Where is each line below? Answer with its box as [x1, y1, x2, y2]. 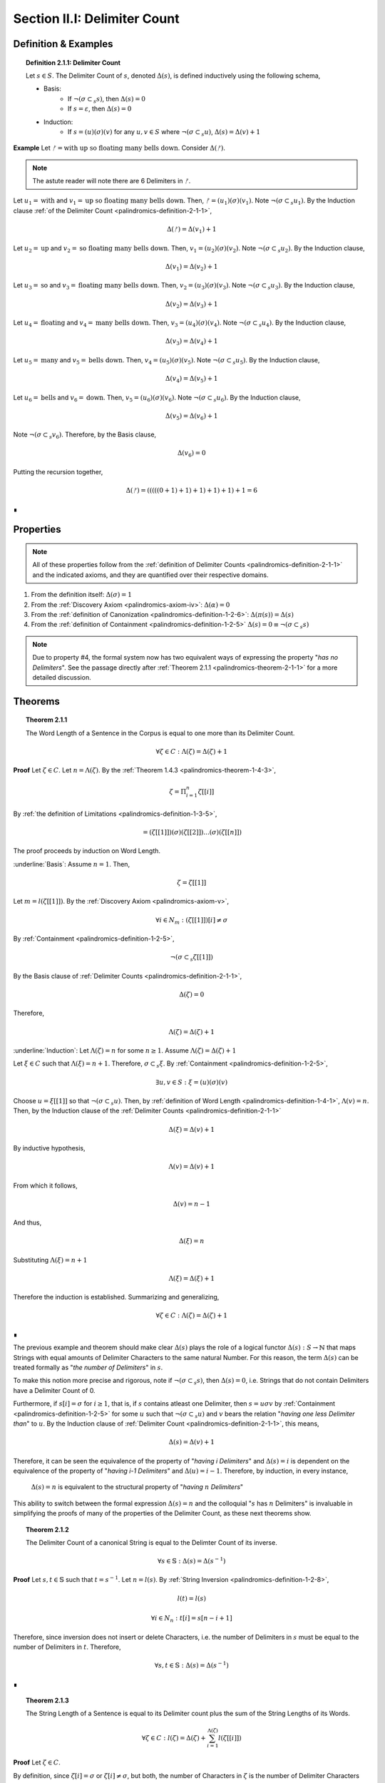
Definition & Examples [13, 38, 113, 50]
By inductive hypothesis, [13, 1143, 86, 1152]
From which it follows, [13, 1181, 78, 1190]
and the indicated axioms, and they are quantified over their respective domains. [32, 571, 269, 579]
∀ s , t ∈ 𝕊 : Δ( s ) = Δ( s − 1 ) [154, 1660, 230, 1670]
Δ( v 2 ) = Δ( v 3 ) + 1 [165, 300, 218, 310]
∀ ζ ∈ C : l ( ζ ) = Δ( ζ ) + [141, 1734, 207, 1742]
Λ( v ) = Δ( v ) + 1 [168, 1163, 215, 1171]
